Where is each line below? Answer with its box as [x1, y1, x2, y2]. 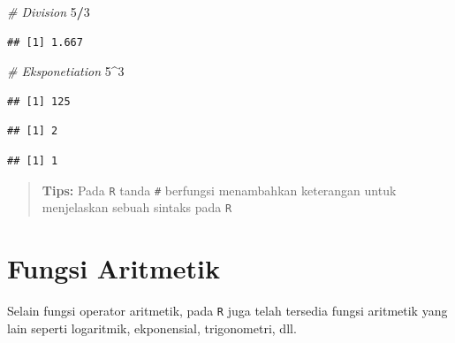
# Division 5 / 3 [7, 3, 90, 20]
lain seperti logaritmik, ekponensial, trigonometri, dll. [7, 318, 297, 337]
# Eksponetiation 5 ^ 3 [7, 62, 125, 80]
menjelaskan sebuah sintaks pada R [42, 198, 232, 217]
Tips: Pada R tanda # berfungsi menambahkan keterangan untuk [42, 180, 397, 199]
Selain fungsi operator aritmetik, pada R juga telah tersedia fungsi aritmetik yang [7, 301, 448, 319]
